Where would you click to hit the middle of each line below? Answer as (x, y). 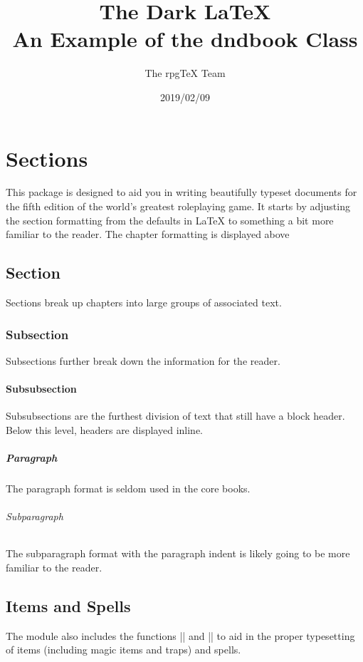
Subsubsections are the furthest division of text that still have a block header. (175, 416)
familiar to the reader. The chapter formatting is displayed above (148, 234)
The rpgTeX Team (185, 73)
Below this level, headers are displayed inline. (104, 429)
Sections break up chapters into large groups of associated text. (144, 302)
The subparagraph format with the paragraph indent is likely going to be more (178, 553)
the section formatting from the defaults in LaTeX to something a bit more (170, 220)
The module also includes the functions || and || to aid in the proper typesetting (180, 635)
